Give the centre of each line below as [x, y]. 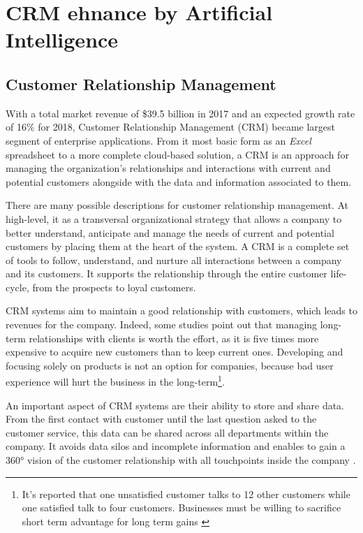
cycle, [17, 287]
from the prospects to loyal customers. [114, 287]
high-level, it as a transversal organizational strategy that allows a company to [174, 218]
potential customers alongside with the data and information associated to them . [179, 181]
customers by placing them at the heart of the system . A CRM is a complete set [178, 246]
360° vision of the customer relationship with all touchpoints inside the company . [181, 460]
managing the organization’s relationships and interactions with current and [168, 168]
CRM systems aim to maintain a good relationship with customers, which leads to [181, 311]
